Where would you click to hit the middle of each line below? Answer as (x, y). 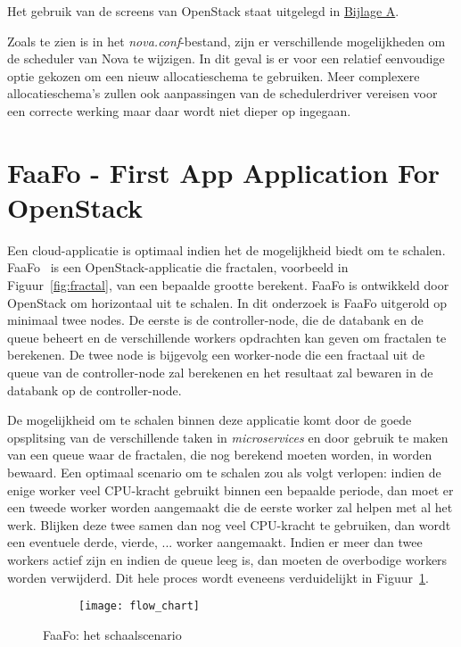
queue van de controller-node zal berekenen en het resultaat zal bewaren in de (220, 373)
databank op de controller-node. (95, 390)
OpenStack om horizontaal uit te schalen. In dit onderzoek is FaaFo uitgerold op (227, 302)
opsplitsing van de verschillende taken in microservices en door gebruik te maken (228, 437)
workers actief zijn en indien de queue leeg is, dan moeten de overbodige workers (227, 559)
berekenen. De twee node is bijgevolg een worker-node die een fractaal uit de (216, 355)
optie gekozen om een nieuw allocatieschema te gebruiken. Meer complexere (214, 75)
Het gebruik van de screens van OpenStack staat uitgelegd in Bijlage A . (203, 11)
